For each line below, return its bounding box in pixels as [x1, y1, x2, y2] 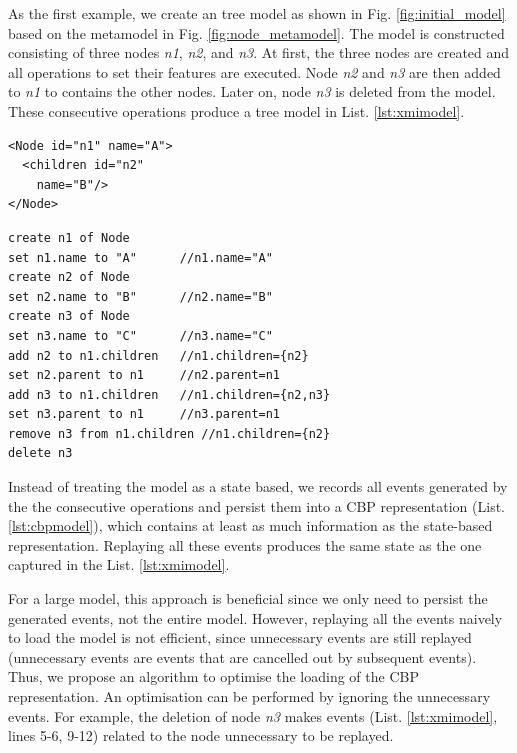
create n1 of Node [8, 230, 130, 245]
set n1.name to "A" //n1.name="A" [8, 250, 273, 265]
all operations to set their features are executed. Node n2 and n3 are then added [8, 61, 501, 82]
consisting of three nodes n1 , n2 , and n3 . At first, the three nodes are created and [8, 42, 510, 63]
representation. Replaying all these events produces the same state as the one [8, 534, 482, 555]
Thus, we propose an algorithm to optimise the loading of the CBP [8, 666, 419, 687]
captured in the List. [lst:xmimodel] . [8, 554, 230, 575]
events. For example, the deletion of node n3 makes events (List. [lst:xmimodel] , [8, 705, 498, 726]
